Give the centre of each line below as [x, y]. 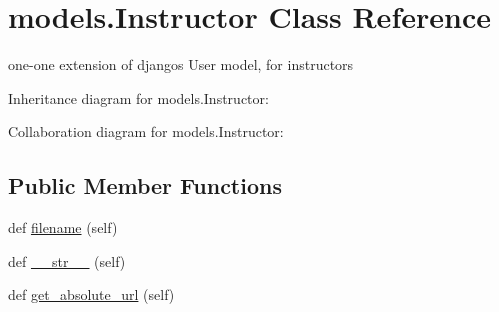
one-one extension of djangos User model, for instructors [181, 64]
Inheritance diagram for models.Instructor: [138, 97]
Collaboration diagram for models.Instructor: [146, 131]
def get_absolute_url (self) [91, 294]
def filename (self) [63, 227]
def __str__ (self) [67, 260]
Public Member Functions [145, 185]
